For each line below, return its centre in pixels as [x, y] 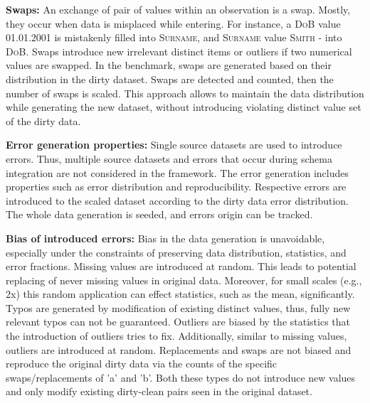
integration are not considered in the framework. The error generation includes [177, 172]
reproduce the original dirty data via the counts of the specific [142, 364]
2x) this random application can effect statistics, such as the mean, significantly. [180, 294]
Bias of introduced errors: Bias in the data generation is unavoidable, [165, 238]
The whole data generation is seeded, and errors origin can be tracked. [159, 214]
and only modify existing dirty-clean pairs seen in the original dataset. [159, 391]
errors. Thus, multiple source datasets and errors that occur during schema [169, 158]
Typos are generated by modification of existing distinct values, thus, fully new [178, 307]
